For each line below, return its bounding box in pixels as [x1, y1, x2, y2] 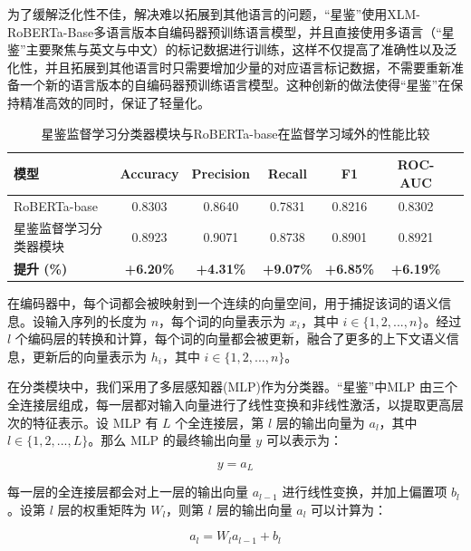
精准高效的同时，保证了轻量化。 [19, 92, 210, 111]
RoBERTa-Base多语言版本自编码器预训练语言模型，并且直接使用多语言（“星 [7, 22, 455, 41]
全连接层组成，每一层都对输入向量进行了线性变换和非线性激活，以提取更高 [7, 394, 451, 413]
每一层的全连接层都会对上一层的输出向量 [7, 482, 248, 501]
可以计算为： [311, 499, 388, 518]
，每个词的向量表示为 [159, 311, 286, 330]
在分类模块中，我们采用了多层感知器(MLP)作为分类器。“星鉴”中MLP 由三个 [7, 377, 458, 396]
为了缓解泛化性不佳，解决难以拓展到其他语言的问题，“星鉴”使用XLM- [7, 5, 420, 23]
